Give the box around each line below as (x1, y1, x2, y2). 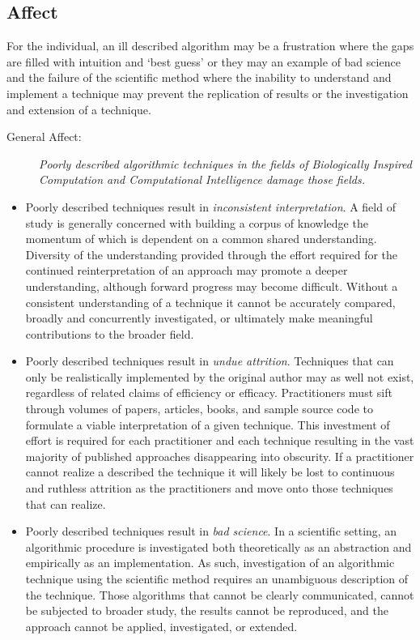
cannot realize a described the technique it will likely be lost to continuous (25, 463, 395, 480)
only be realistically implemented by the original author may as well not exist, (25, 368, 414, 385)
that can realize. (25, 495, 106, 512)
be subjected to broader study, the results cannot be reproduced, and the (25, 602, 388, 619)
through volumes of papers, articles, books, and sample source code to (25, 400, 373, 417)
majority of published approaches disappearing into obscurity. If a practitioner (25, 447, 414, 464)
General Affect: (6, 128, 82, 145)
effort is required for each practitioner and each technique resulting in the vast (25, 432, 414, 449)
